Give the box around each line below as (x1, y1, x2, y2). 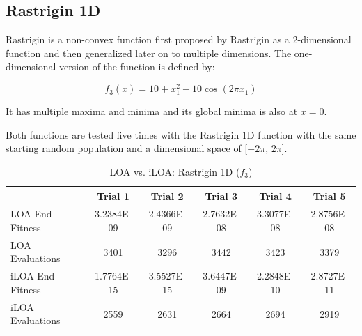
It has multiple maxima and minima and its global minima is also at (6, 104, 298, 119)
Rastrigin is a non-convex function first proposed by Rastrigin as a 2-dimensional (6, 32, 352, 47)
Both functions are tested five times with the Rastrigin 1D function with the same (6, 127, 356, 142)
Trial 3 (205, 188, 238, 203)
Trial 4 (259, 188, 292, 203)
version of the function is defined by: (59, 59, 215, 74)
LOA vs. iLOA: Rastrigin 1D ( (109, 165, 240, 178)
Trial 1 (97, 188, 129, 203)
